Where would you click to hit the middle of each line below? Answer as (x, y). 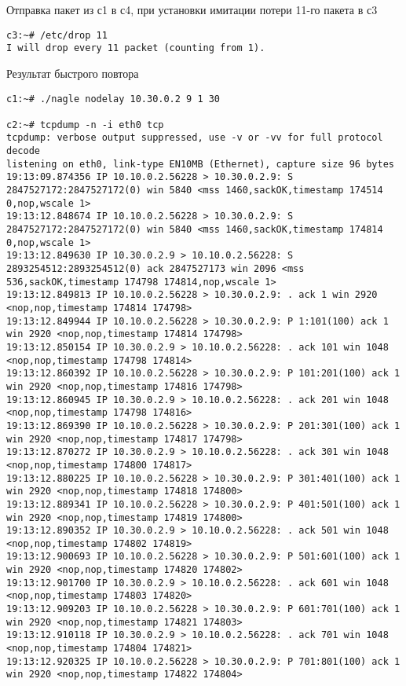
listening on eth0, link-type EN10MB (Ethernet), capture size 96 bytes (200, 164)
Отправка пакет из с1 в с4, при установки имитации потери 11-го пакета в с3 (192, 9)
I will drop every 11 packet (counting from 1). (136, 48)
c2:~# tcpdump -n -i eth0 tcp (85, 125)
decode (23, 151)
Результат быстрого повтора (73, 73)
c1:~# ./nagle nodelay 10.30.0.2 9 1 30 (113, 99)
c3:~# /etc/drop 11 (57, 35)
